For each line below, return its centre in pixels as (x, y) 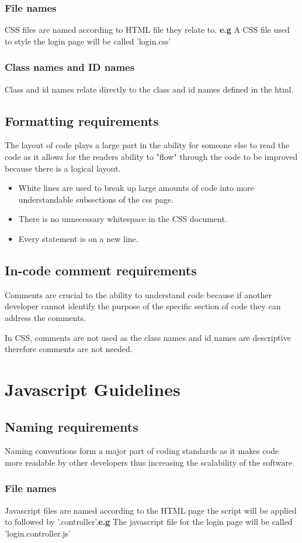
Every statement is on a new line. (78, 238)
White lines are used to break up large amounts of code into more (136, 188)
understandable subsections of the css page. (96, 199)
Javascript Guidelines (93, 389)
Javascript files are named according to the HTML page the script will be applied (151, 510)
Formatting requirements (82, 120)
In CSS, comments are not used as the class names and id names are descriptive (148, 337)
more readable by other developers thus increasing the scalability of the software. (150, 462)
